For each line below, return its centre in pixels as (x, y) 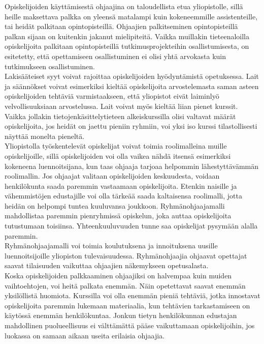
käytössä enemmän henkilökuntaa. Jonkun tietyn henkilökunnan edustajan (121, 315)
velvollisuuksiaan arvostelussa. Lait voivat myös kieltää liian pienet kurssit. (121, 106)
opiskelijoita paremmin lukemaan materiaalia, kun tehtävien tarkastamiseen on (127, 305)
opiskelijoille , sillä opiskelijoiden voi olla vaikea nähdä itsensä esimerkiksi (118, 155)
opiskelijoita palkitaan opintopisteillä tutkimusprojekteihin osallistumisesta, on (127, 46)
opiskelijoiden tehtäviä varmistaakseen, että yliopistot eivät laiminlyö (112, 96)
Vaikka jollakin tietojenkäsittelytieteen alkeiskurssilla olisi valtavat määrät (120, 116)
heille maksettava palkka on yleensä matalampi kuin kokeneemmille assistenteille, (131, 16)
